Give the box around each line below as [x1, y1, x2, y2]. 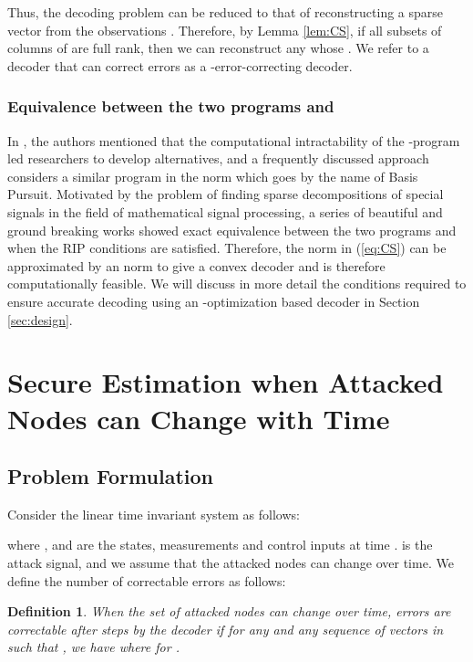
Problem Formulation [7, 462, 213, 490]
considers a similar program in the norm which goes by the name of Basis [7, 166, 418, 185]
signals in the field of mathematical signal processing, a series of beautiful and [7, 202, 443, 221]
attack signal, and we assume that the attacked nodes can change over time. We [7, 553, 454, 573]
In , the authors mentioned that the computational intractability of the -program [7, 131, 460, 150]
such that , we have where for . [7, 637, 180, 657]
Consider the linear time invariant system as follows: [7, 504, 300, 523]
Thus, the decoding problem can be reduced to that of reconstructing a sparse [7, 3, 444, 21]
